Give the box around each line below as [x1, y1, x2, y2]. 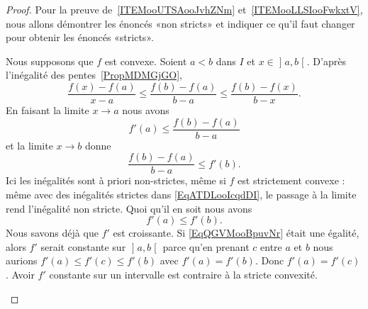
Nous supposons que [6, 53, 94, 68]
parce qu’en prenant [162, 239, 250, 254]
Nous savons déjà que [6, 225, 99, 240]
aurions [6, 253, 38, 268]
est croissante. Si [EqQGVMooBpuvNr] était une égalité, [113, 225, 359, 240]
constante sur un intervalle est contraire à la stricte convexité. [49, 266, 318, 281]
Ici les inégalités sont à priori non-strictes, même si [6, 173, 226, 188]
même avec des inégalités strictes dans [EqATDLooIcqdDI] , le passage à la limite [6, 186, 357, 201]
